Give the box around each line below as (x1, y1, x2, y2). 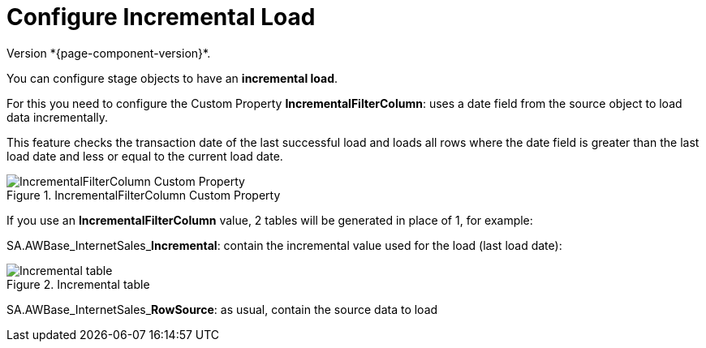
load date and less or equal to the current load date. (6, 148, 283, 163)
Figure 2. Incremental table (6, 277, 150, 291)
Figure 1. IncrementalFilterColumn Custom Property (6, 187, 281, 202)
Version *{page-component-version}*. (6, 45, 211, 60)
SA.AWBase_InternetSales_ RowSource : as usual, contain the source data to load (6, 302, 438, 316)
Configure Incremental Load (6, 3, 316, 31)
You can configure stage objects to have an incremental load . (6, 71, 338, 85)
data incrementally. (6, 110, 109, 124)
